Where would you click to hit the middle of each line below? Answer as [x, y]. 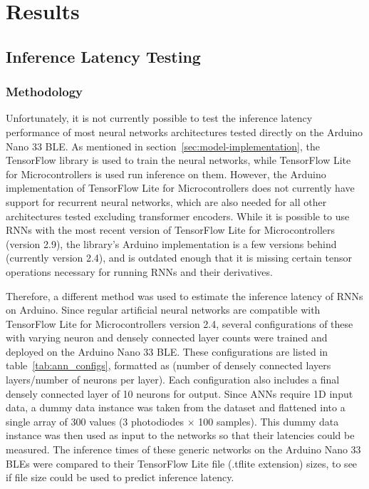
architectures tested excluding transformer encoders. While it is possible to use [178, 216]
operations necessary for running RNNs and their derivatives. [139, 271]
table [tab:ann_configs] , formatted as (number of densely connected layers [168, 365]
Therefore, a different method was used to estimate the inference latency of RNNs [184, 295]
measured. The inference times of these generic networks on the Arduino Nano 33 [183, 449]
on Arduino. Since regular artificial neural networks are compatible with [163, 310]
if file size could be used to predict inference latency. [120, 477]
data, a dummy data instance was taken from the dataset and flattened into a [176, 407]
